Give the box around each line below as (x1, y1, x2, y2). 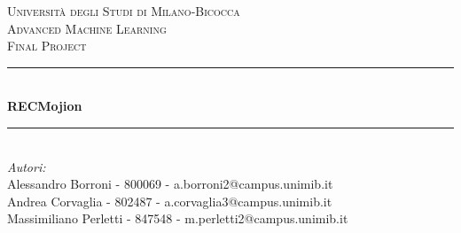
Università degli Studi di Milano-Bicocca (7, 2, 240, 19)
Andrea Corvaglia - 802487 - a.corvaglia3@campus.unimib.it (7, 191, 332, 210)
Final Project (7, 36, 87, 55)
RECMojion (7, 97, 82, 115)
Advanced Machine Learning (7, 19, 167, 37)
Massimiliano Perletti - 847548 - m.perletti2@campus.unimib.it (7, 209, 348, 228)
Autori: (7, 157, 46, 175)
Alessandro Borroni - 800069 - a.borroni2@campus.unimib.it (7, 175, 333, 193)
